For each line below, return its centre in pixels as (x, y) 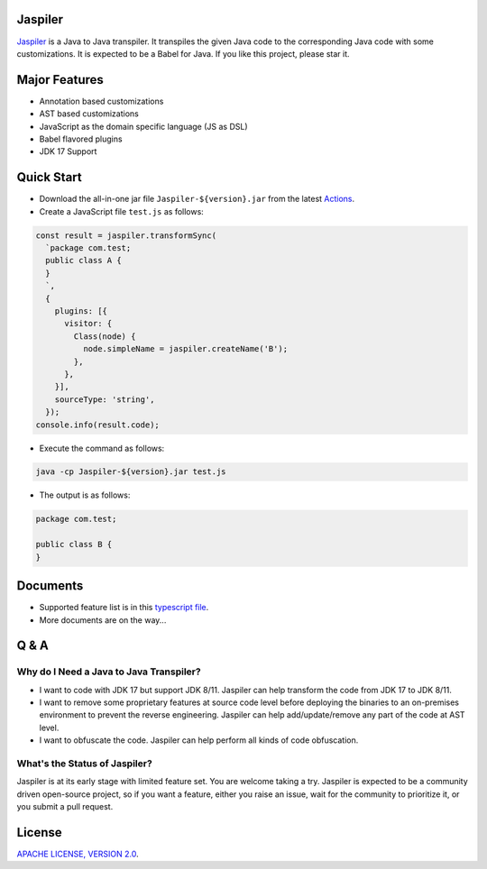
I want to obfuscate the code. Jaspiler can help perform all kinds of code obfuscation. (199, 740)
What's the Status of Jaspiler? (84, 764)
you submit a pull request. (65, 807)
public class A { (83, 261)
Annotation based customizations (101, 101)
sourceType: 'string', (105, 399)
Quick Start (49, 177)
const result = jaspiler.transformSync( (126, 235)
